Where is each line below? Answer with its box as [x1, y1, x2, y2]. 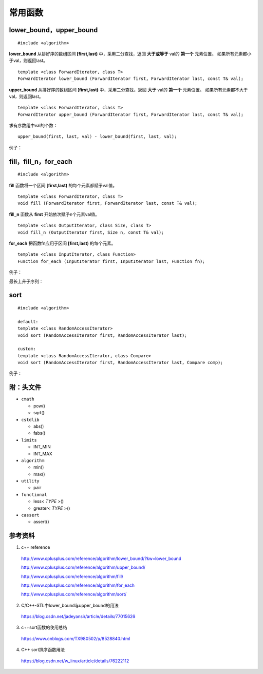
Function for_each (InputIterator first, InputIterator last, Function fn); [18, 258, 206, 264]
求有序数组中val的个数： [9, 122, 58, 129]
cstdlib [21, 417, 40, 423]
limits [21, 437, 37, 443]
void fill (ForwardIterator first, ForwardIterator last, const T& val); [18, 200, 198, 206]
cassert [21, 512, 40, 518]
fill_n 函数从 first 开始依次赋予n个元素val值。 [9, 211, 100, 217]
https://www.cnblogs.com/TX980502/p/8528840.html [21, 635, 131, 641]
